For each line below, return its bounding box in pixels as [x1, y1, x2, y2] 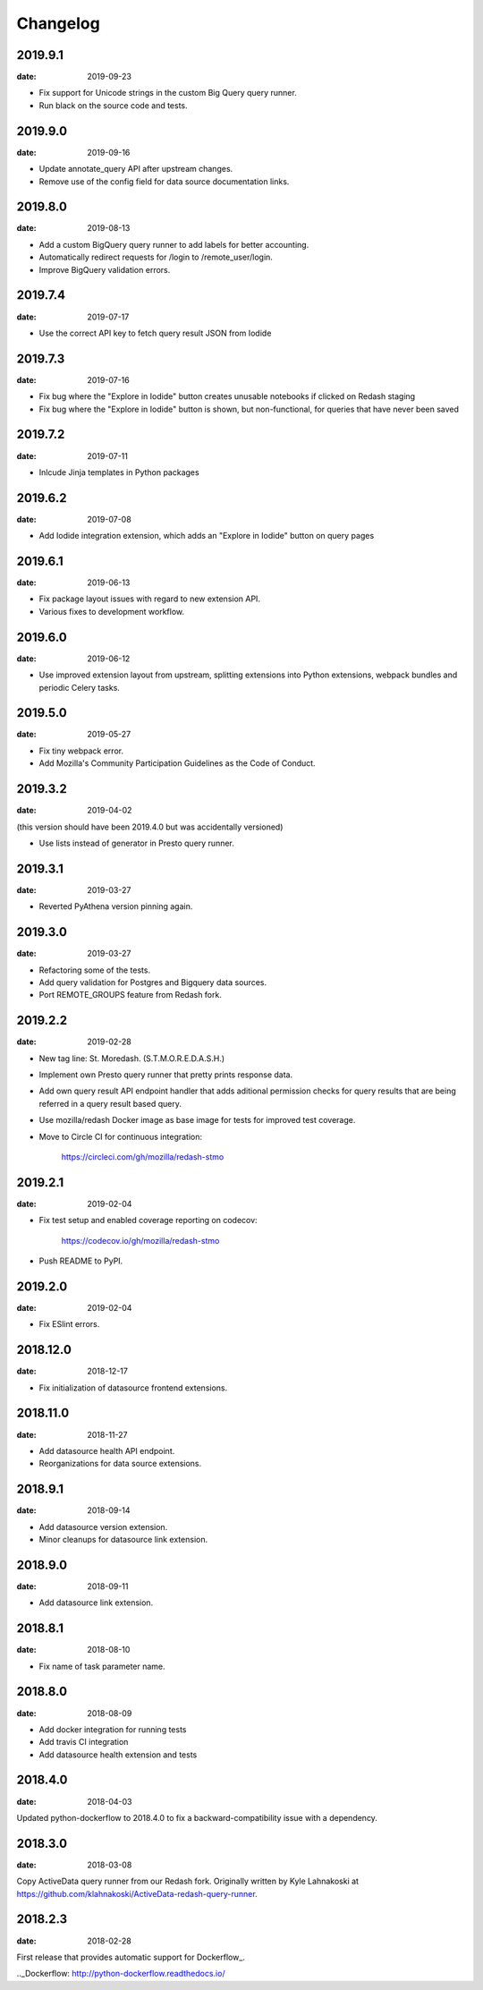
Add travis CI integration [38, 1737, 129, 1748]
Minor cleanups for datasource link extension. [38, 1535, 208, 1544]
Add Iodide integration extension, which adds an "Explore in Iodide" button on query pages [38, 531, 375, 541]
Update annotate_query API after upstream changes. [38, 164, 233, 174]
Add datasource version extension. [38, 1521, 168, 1532]
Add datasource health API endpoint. [38, 1445, 175, 1456]
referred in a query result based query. [38, 1098, 182, 1109]
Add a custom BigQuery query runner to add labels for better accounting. [38, 239, 309, 250]
